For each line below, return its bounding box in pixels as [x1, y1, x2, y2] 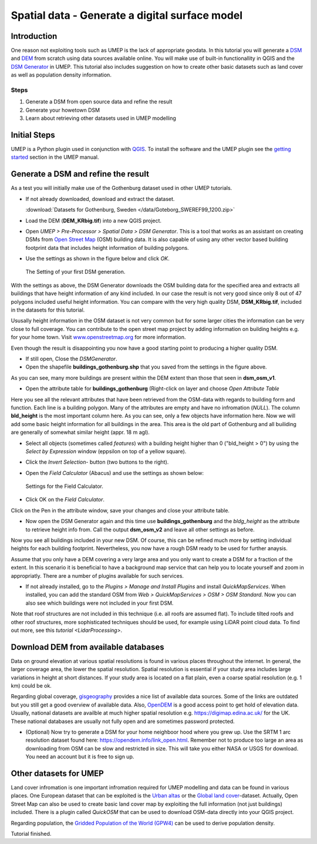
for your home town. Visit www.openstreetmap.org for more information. [11, 334, 186, 341]
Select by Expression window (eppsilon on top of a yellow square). [25, 447, 187, 455]
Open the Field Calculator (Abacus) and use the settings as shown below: [25, 469, 204, 476]
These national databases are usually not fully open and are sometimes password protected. [11, 718, 235, 725]
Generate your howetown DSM [25, 106, 100, 113]
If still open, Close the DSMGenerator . [25, 356, 117, 362]
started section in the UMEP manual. [11, 153, 99, 161]
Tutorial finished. [11, 830, 52, 837]
